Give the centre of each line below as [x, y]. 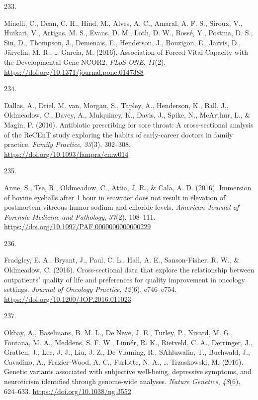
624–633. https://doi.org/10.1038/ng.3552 [68, 391]
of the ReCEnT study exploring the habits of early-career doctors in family [119, 134]
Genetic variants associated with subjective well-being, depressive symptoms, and [128, 371]
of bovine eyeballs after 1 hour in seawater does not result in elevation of [115, 197]
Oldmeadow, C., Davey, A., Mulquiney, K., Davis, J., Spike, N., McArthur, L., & [127, 115]
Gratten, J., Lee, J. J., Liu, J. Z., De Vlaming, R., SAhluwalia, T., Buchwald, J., [127, 352]
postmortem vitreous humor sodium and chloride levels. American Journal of [121, 207]
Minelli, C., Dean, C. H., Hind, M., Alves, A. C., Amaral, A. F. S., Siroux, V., [123, 23]
